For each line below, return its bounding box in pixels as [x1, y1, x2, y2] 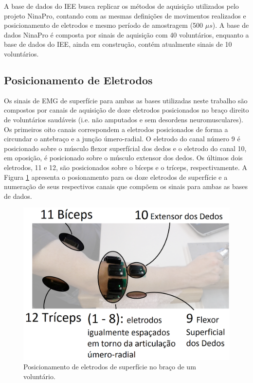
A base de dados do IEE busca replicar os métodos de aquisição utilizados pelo [4, 1, 239, 11]
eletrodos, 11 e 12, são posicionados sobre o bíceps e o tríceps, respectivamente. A [4, 162, 248, 172]
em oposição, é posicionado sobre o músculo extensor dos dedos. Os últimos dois [4, 153, 243, 163]
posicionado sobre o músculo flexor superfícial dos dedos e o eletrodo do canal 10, [4, 143, 247, 153]
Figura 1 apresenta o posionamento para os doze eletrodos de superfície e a [4, 172, 228, 182]
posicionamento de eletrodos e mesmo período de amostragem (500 [4, 20, 203, 30]
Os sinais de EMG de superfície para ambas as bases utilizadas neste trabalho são [4, 95, 248, 105]
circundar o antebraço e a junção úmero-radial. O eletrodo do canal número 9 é [4, 134, 240, 144]
